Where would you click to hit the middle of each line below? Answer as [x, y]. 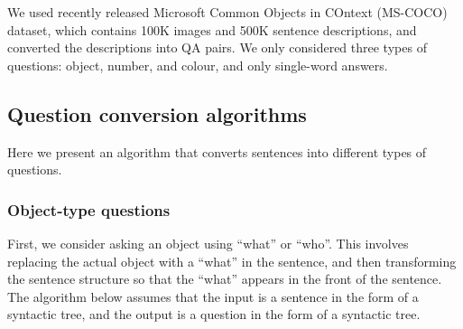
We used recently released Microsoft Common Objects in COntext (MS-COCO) [227, 12]
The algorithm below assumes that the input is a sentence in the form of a [213, 296]
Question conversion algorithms [157, 113]
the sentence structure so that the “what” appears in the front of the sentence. [225, 279]
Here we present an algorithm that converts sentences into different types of [217, 151]
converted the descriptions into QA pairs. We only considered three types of [217, 47]
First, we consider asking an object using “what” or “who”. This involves [208, 243]
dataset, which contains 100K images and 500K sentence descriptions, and [212, 29]
